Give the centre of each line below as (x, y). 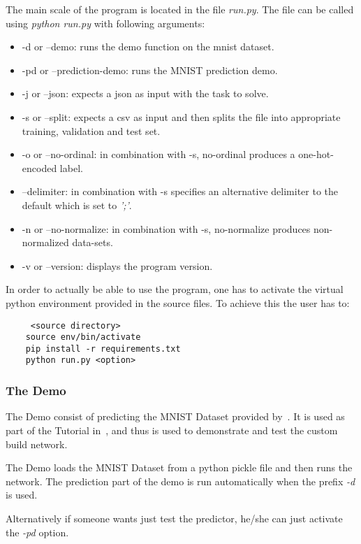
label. (71, 167)
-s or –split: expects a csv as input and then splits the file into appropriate (181, 116)
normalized (45, 242)
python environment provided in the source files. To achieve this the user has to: (178, 302)
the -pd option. (37, 532)
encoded (39, 167)
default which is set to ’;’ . (77, 205)
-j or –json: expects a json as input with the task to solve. (145, 93)
